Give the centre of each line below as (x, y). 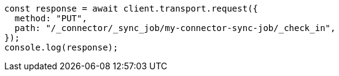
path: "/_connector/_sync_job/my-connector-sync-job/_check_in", (175, 28)
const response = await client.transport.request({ (131, 9)
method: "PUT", (51, 18)
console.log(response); (61, 47)
